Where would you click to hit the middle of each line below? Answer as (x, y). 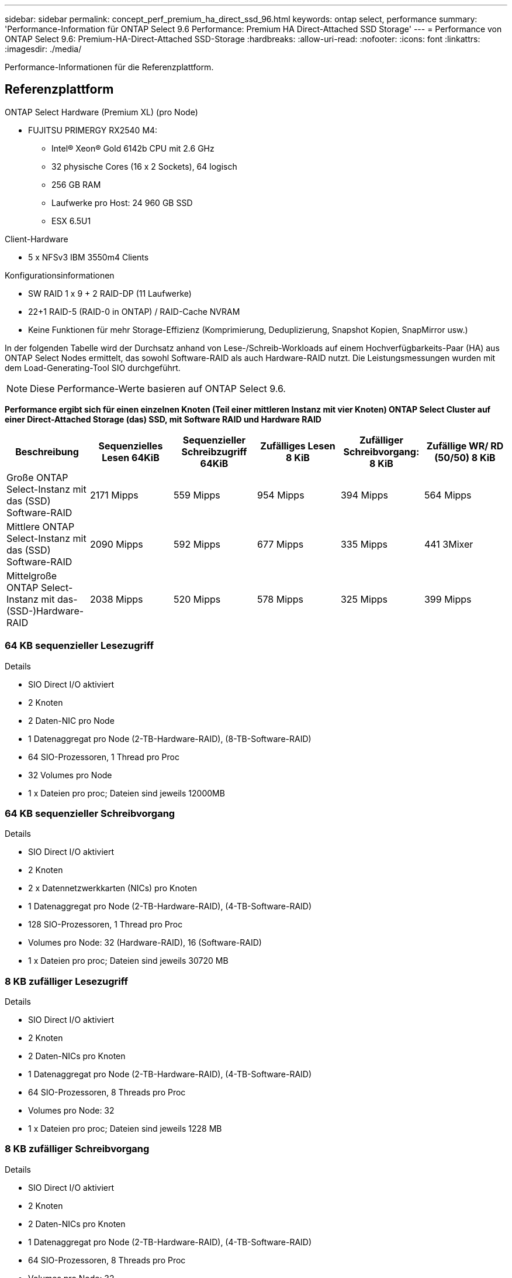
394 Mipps (364, 495)
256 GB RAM (76, 184)
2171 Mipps (114, 495)
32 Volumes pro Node (70, 775)
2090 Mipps (116, 544)
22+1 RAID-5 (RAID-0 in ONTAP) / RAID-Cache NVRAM (134, 311)
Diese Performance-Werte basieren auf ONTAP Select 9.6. (158, 388)
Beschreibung (47, 451)
